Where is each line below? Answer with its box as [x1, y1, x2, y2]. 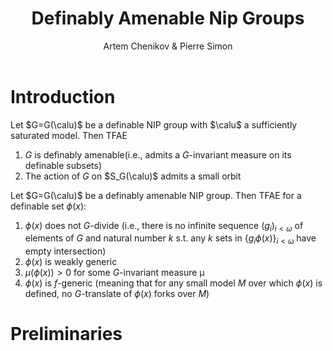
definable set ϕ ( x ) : [10, 200, 87, 212]
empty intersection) [24, 245, 107, 257]
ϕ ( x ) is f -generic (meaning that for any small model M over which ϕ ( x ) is [24, 277, 323, 289]
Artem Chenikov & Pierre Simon [103, 40, 233, 52]
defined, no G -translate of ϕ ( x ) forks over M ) [24, 288, 210, 300]
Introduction [10, 85, 116, 108]
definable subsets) [24, 159, 103, 171]
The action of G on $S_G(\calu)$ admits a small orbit [24, 170, 242, 182]
